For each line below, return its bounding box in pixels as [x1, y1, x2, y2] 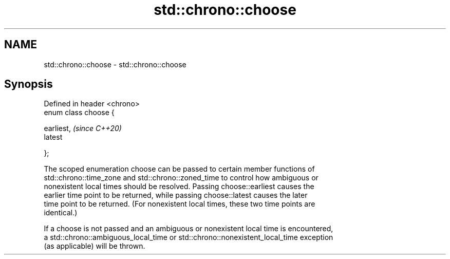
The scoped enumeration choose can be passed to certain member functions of [44, 164, 315, 174]
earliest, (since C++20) [44, 124, 122, 133]
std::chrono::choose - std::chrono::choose [44, 60, 186, 69]
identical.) [44, 208, 78, 217]
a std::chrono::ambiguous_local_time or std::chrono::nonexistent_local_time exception [44, 233, 333, 242]
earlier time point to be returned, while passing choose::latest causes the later [44, 191, 308, 200]
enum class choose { [44, 108, 115, 117]
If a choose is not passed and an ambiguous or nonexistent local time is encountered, [44, 224, 333, 233]
